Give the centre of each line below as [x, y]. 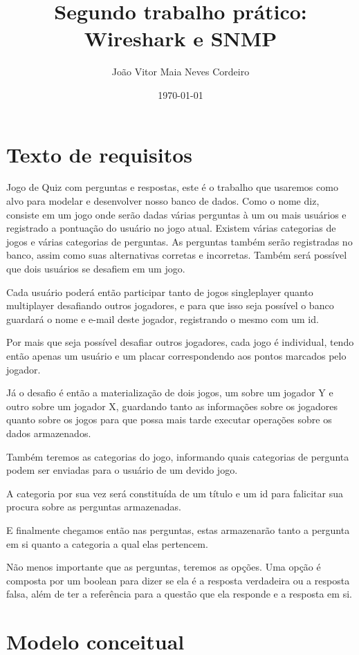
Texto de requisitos [99, 154]
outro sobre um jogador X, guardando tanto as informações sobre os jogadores [172, 406]
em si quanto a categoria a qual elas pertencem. [107, 543]
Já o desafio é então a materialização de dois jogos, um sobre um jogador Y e [170, 393]
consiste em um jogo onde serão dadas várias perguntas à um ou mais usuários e [176, 214]
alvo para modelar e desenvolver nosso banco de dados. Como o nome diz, [163, 201]
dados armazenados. [49, 433]
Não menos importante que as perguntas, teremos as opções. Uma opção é [164, 567]
